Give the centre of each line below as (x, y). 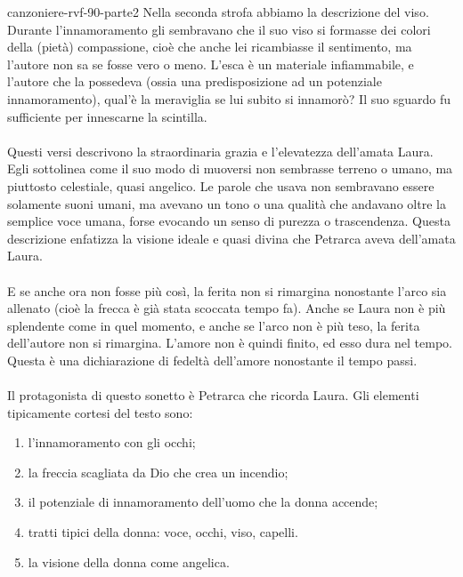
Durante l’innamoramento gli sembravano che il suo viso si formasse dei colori (219, 29)
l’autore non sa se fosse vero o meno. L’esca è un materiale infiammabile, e (211, 64)
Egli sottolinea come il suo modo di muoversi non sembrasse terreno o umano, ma (230, 168)
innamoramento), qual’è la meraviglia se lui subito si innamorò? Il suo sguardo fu (229, 98)
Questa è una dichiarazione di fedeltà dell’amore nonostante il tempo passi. (212, 360)
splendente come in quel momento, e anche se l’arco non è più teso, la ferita (214, 325)
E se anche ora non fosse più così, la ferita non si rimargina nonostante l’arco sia (227, 290)
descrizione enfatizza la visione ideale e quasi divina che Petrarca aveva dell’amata (231, 238)
